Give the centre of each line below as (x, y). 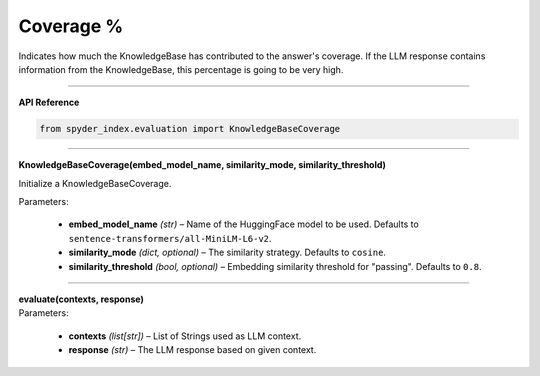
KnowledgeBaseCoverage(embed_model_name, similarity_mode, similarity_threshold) (202, 165)
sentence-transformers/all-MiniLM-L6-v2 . (170, 238)
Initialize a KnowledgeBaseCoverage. (95, 183)
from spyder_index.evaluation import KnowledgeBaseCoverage (190, 129)
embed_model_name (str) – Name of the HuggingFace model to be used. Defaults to (243, 224)
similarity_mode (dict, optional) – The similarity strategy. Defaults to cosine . (227, 252)
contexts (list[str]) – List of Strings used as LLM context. (185, 336)
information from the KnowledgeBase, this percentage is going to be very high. (181, 69)
